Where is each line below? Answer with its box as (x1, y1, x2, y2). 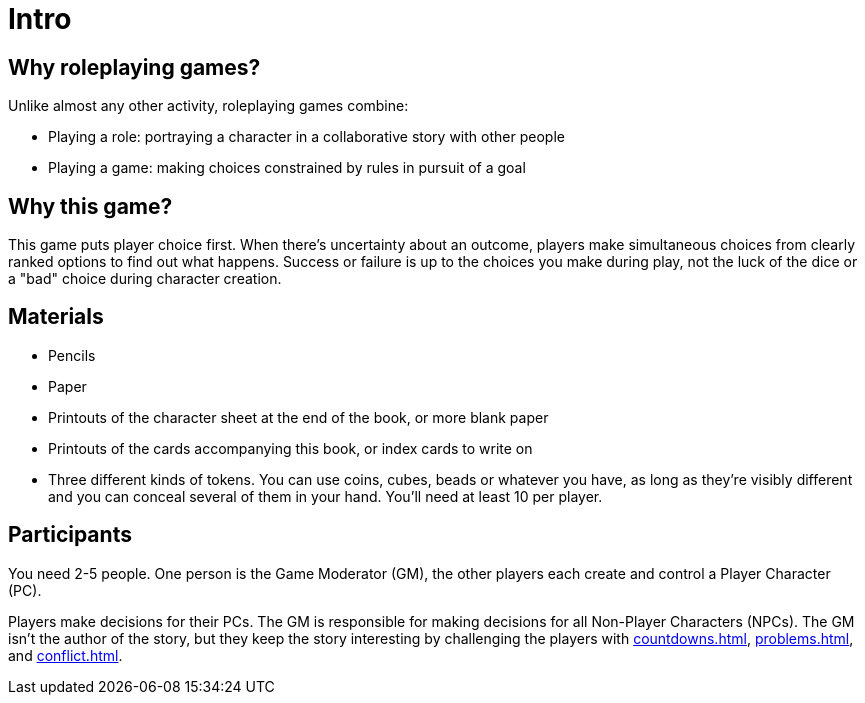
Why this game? (8, 193, 173, 219)
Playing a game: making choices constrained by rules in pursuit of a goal (48, 159, 526, 177)
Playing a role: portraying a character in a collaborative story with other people (48, 128, 565, 146)
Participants (8, 522, 132, 548)
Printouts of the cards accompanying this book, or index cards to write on (48, 439, 533, 457)
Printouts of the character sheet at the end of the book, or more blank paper (48, 408, 549, 426)
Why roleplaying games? (8, 54, 261, 80)
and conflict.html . (8, 646, 123, 664)
